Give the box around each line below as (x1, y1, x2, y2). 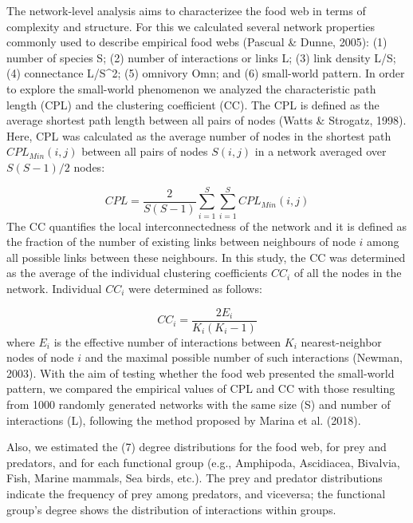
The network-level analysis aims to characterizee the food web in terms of (6, 2, 366, 18)
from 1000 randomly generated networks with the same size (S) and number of (6, 396, 391, 413)
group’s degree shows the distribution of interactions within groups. (6, 501, 336, 517)
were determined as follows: (128, 280, 262, 297)
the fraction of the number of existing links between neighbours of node (6, 233, 356, 250)
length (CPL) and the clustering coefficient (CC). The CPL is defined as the (6, 96, 380, 113)
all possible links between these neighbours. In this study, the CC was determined (6, 248, 406, 265)
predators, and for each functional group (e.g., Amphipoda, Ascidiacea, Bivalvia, (6, 454, 400, 470)
